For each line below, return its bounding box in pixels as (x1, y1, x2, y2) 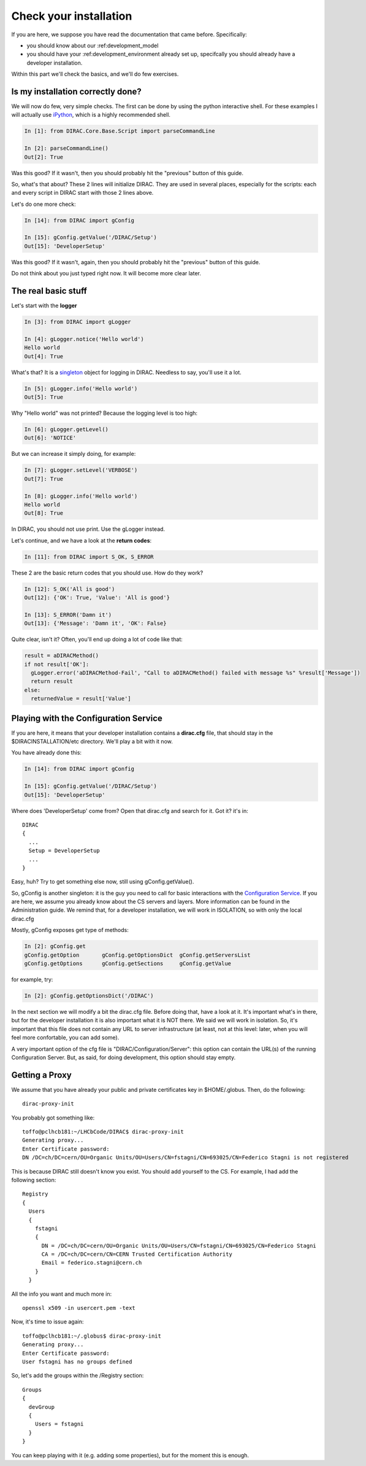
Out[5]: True (24, 394, 64, 401)
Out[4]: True (24, 353, 64, 359)
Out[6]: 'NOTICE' (24, 434, 77, 442)
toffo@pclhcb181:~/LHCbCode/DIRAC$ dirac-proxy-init (22, 1128, 184, 1135)
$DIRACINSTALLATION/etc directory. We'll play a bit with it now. (11, 738, 173, 745)
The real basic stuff (11, 286, 87, 296)
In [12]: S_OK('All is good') (24, 586, 115, 592)
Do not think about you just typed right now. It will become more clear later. (11, 270, 202, 277)
